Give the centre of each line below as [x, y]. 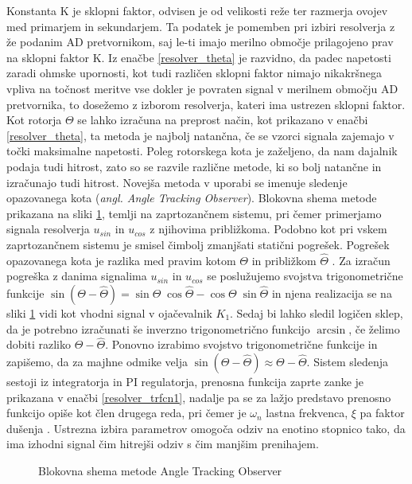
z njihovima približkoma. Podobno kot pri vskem [268, 229]
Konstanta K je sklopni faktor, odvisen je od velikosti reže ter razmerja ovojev [197, 10]
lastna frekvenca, [307, 413]
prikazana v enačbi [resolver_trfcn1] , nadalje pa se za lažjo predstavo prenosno [199, 397]
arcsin [331, 330]
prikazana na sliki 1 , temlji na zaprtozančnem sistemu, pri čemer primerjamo [194, 213]
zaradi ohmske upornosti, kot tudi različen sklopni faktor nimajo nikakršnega [194, 73]
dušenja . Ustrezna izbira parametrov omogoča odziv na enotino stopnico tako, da [206, 428]
